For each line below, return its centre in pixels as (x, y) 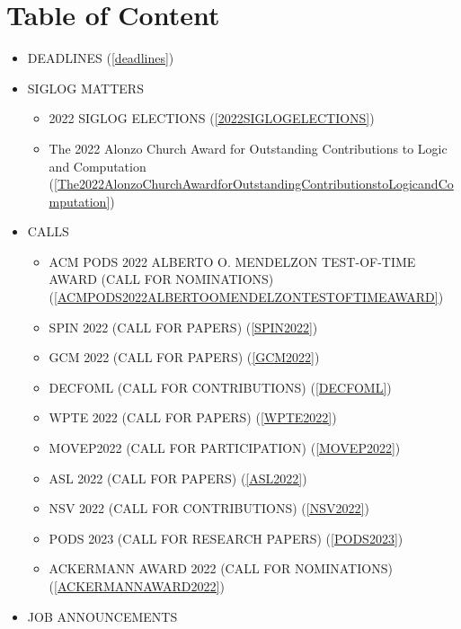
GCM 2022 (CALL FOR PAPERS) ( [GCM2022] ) (184, 357)
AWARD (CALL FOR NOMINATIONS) (161, 279)
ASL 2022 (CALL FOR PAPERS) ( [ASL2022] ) (178, 478)
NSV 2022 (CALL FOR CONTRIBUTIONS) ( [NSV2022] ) (209, 508)
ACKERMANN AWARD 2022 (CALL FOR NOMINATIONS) (221, 568)
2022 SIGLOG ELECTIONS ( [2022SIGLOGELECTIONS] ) (212, 118)
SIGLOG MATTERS (85, 88)
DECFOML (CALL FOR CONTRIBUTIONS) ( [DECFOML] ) (220, 387)
